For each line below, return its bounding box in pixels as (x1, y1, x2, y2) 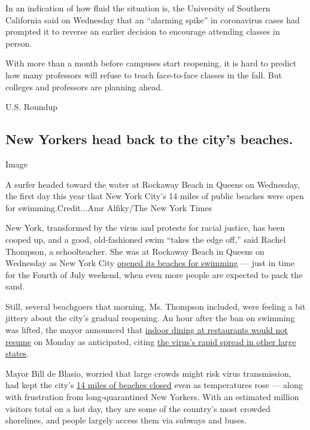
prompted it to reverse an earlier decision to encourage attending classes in (5, 25, 280, 38)
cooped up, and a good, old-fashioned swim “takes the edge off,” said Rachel (5, 233, 286, 245)
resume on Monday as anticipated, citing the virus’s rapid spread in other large (5, 335, 296, 347)
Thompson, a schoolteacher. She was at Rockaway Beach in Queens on (5, 245, 265, 257)
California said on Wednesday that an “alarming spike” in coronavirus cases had (5, 13, 300, 26)
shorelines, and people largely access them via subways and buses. (5, 414, 247, 426)
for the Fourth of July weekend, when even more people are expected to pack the (5, 268, 303, 280)
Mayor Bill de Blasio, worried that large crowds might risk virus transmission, (5, 367, 291, 379)
